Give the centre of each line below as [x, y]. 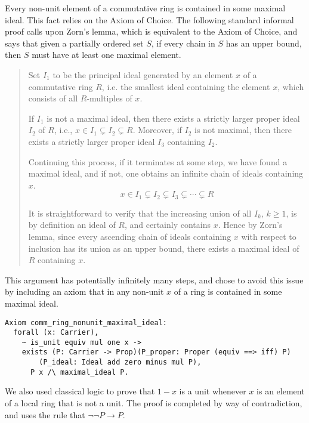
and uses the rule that [45, 414]
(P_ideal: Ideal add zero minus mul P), [120, 362]
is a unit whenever [213, 391]
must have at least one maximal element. [106, 55]
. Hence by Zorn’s [250, 225]
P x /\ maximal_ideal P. [79, 372]
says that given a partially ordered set [74, 43]
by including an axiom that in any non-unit [84, 291]
